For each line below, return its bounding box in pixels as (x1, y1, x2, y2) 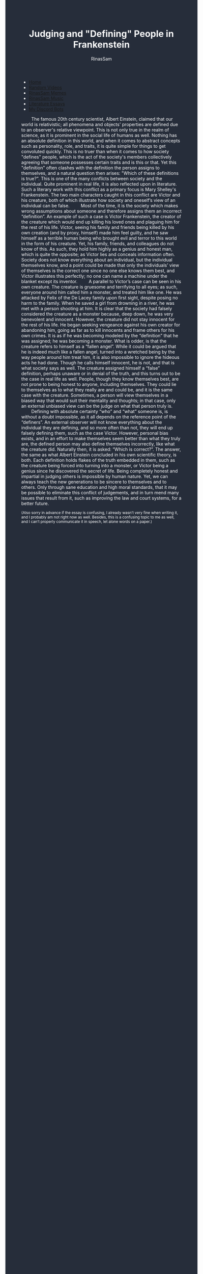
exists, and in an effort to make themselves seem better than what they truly (21, 435, 181, 441)
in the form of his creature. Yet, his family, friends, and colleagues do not (21, 240, 174, 247)
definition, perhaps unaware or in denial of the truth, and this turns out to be (21, 370, 181, 377)
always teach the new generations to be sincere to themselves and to (21, 479, 167, 485)
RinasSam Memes (28, 90, 67, 96)
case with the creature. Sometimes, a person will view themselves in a (21, 392, 168, 398)
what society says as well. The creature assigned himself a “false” (21, 365, 160, 371)
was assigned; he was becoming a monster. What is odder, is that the (21, 338, 167, 344)
